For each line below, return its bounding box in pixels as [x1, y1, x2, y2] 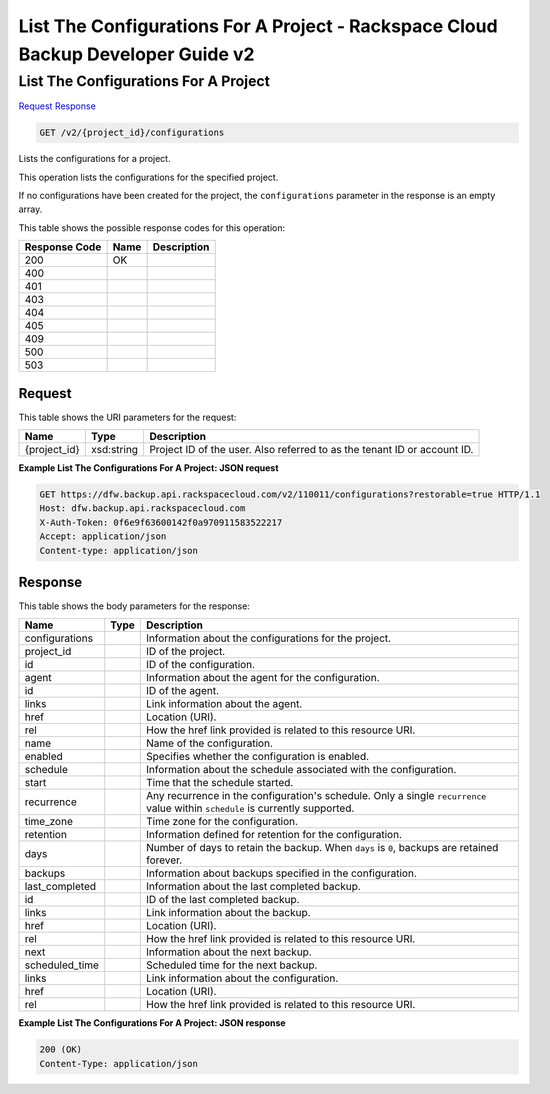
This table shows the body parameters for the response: [18, 600, 250, 612]
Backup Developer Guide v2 [18, 43, 255, 65]
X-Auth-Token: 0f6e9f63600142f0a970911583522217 [39, 516, 283, 528]
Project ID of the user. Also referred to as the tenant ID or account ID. [149, 443, 474, 457]
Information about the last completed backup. [146, 880, 362, 894]
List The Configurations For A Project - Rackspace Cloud [18, 15, 499, 37]
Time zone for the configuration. [146, 815, 299, 829]
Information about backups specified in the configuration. [146, 866, 417, 880]
